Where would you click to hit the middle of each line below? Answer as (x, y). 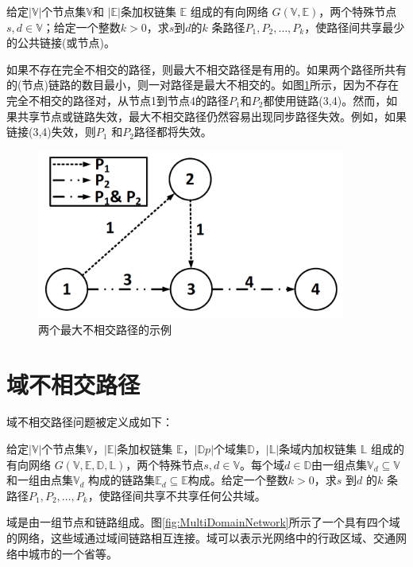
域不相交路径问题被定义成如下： (90, 422)
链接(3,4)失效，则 (51, 132)
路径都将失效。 (173, 132)
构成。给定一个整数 (238, 480)
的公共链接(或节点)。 (61, 43)
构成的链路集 (122, 480)
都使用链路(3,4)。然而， (325, 100)
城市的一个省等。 (73, 553)
